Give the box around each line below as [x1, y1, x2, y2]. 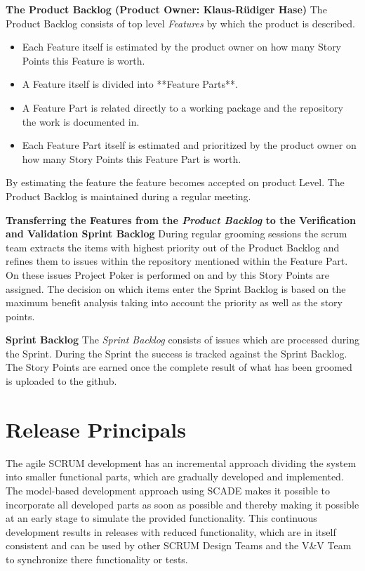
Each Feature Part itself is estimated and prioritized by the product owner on [22, 138, 357, 152]
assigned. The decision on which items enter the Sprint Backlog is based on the [6, 281, 346, 296]
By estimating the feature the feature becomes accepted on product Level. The [6, 175, 345, 190]
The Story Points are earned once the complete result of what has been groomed [6, 360, 352, 374]
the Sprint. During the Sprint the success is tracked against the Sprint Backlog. [6, 346, 347, 360]
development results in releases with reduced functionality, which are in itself [6, 524, 336, 539]
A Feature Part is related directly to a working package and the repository [22, 100, 343, 114]
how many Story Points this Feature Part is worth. [22, 151, 241, 166]
